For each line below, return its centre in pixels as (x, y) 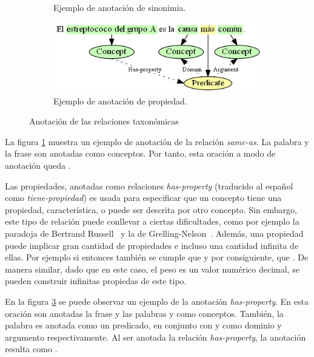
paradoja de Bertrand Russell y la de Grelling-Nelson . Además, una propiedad (154, 233)
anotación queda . (38, 165)
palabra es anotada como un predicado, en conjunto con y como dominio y (143, 325)
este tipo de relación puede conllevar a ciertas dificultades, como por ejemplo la (152, 221)
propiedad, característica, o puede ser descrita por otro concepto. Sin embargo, (151, 209)
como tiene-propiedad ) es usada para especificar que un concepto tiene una (143, 198)
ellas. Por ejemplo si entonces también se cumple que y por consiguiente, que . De (157, 257)
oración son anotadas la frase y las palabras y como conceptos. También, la (144, 313)
